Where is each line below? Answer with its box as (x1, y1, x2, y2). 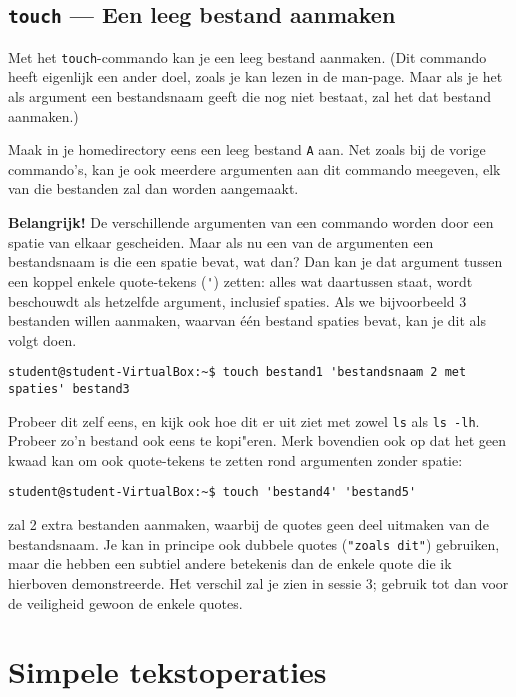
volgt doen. (8, 329, 77, 350)
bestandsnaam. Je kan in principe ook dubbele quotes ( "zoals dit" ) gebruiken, (8, 533, 500, 554)
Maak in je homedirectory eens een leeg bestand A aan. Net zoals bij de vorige (8, 139, 486, 160)
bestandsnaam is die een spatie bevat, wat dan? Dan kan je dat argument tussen (8, 251, 503, 272)
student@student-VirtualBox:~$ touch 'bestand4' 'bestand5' (8, 485, 417, 500)
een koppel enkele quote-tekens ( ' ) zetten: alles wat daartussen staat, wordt (8, 270, 473, 291)
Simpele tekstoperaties (8, 651, 327, 692)
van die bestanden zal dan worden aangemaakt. (8, 178, 299, 199)
